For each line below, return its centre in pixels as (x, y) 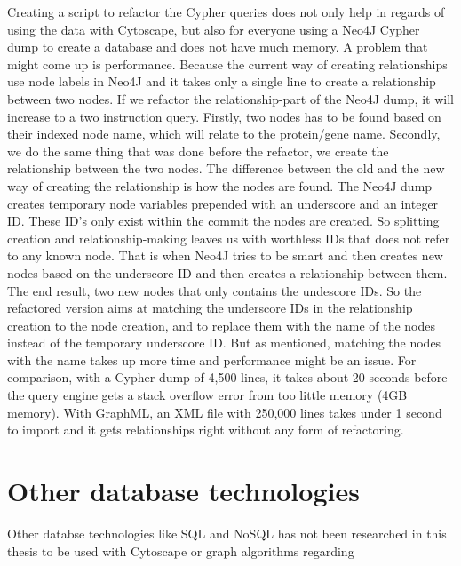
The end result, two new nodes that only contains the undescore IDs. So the (215, 290)
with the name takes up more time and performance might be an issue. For (212, 359)
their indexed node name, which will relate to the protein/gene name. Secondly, (224, 134)
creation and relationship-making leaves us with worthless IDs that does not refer (229, 238)
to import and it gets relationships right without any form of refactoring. (206, 430)
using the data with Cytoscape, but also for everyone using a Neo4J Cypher (214, 29)
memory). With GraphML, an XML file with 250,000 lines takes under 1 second (225, 412)
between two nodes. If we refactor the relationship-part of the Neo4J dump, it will (230, 98)
